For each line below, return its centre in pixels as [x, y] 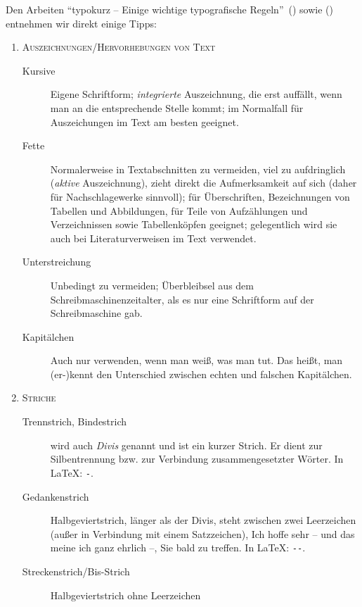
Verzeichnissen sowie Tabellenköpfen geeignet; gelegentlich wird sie [194, 224]
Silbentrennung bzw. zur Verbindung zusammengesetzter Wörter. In [197, 459]
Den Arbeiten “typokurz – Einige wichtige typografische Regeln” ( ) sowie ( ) [169, 9]
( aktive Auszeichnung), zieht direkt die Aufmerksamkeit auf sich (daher [203, 183]
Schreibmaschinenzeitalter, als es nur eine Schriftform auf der [182, 299]
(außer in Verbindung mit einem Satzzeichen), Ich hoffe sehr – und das [202, 533]
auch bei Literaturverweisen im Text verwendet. [153, 238]
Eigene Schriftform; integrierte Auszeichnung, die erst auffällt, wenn [196, 94]
